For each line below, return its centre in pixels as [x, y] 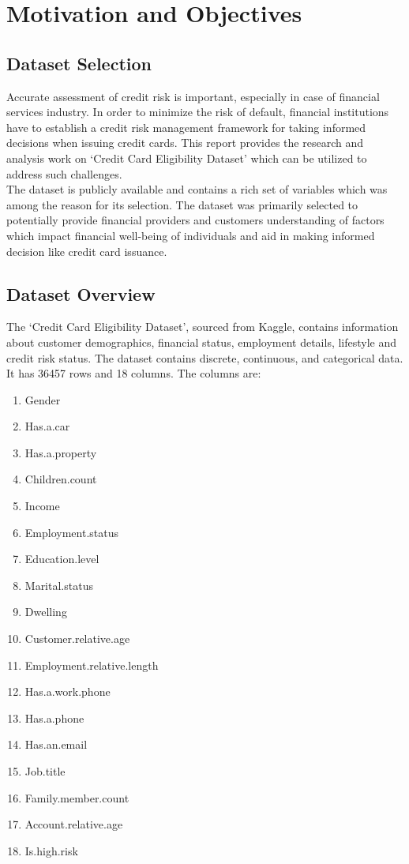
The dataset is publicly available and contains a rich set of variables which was [197, 189]
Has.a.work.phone [68, 691]
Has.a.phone [54, 717]
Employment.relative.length [92, 665]
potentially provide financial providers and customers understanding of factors [195, 220]
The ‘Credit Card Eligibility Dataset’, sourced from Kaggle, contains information [203, 327]
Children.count [61, 479]
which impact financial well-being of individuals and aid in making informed [191, 235]
